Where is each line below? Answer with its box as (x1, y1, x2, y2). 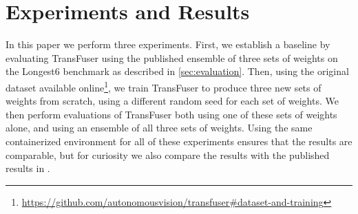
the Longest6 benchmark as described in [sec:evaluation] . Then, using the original (6, 64, 349, 78)
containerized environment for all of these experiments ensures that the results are (6, 133, 352, 148)
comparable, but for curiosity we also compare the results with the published (6, 147, 330, 162)
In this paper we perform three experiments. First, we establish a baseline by (6, 37, 330, 52)
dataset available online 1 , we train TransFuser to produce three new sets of (6, 78, 322, 94)
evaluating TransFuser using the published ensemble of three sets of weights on (6, 50, 338, 65)
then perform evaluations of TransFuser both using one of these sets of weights (6, 107, 337, 121)
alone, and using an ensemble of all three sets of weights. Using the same (6, 120, 313, 135)
